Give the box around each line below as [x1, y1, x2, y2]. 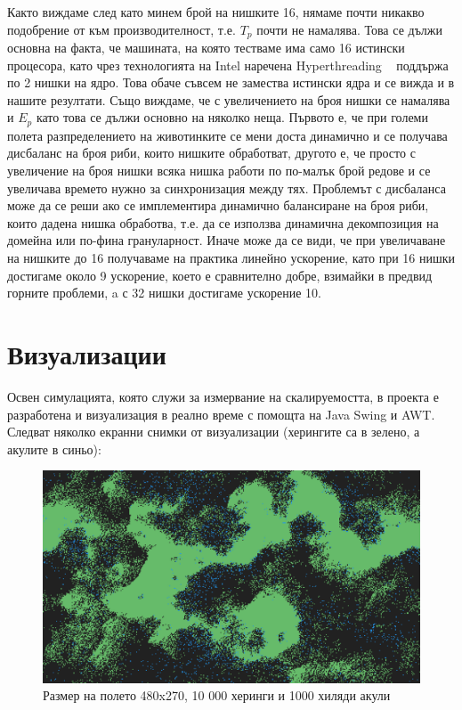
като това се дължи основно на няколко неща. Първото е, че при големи [36, 108, 428, 126]
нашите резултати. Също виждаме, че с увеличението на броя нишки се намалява [7, 90, 450, 109]
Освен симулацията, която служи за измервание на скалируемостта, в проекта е [7, 387, 439, 405]
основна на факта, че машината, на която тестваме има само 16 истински [7, 38, 405, 57]
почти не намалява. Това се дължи [256, 20, 443, 38]
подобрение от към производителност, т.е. [7, 20, 236, 38]
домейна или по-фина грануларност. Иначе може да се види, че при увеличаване [7, 231, 446, 249]
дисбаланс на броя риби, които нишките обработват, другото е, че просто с [7, 143, 416, 162]
